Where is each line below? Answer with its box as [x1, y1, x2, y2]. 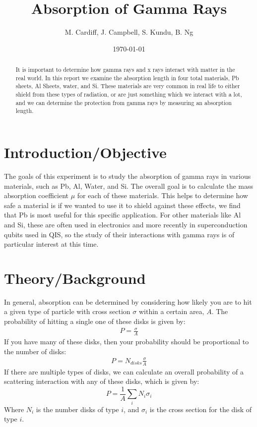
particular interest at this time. [4, 239, 99, 249]
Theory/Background [4, 267, 146, 288]
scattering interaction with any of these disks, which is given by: [4, 376, 199, 386]
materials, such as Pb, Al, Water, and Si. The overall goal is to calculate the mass [4, 180, 254, 191]
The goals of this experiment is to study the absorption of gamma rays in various [4, 170, 251, 181]
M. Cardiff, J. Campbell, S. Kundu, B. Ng [64, 27, 193, 37]
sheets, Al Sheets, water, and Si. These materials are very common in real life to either [15, 82, 240, 90]
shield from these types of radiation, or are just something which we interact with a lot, [15, 90, 242, 99]
